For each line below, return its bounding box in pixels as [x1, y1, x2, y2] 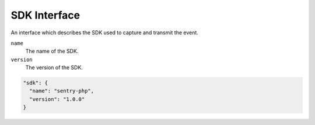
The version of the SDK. [25, 64, 83, 71]
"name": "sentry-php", [29, 88, 94, 94]
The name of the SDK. [25, 48, 79, 55]
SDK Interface [10, 9, 80, 22]
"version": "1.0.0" [29, 96, 85, 102]
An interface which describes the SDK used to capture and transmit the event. [10, 29, 198, 36]
